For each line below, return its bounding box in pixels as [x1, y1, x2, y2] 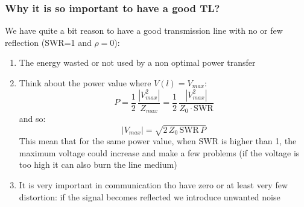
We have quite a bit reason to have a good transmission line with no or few [5, 24, 283, 37]
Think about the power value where [19, 77, 151, 89]
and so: [19, 112, 46, 125]
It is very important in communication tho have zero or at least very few [19, 179, 288, 191]
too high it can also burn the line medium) [19, 158, 177, 171]
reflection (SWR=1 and [5, 36, 92, 48]
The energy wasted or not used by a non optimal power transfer [19, 56, 256, 69]
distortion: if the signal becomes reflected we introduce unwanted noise [19, 190, 280, 203]
